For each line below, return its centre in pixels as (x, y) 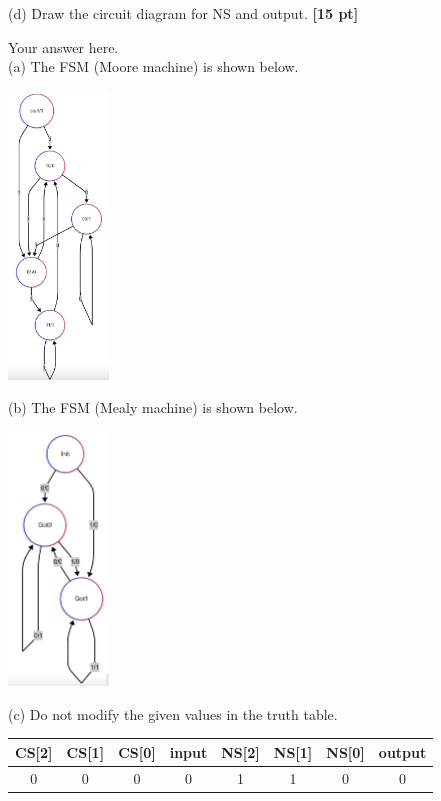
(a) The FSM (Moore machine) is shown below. (153, 66)
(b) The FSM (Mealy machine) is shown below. (153, 407)
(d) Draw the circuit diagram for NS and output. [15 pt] (183, 13)
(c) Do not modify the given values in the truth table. (173, 713)
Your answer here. (63, 46)
